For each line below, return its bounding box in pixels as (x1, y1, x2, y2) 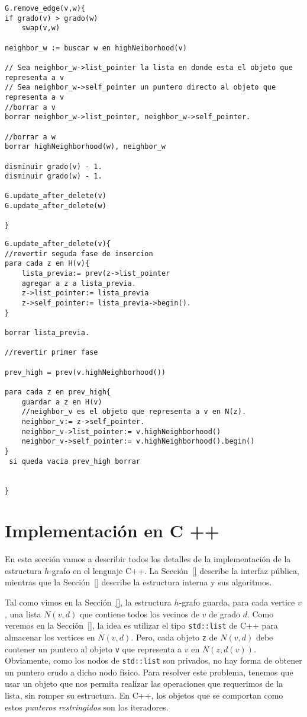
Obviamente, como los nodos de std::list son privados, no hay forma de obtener (5, 654, 302, 667)
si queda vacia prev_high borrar (9, 457, 141, 466)
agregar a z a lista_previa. (21, 279, 136, 288)
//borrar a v (5, 103, 56, 111)
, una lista (5, 607, 41, 620)
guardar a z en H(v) (21, 397, 102, 406)
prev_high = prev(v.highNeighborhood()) (5, 368, 166, 377)
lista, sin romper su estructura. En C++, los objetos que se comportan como (5, 689, 283, 702)
